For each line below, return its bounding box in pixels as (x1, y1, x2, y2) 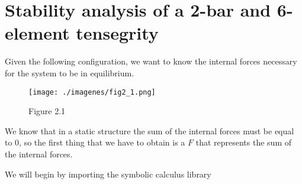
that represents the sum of (195, 136, 292, 149)
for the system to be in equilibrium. (5, 66, 134, 79)
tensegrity (76, 21, 159, 45)
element (5, 21, 70, 45)
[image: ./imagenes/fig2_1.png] (28, 88, 156, 96)
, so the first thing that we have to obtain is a (19, 136, 185, 149)
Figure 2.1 (28, 105, 66, 117)
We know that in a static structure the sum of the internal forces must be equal (5, 124, 294, 137)
